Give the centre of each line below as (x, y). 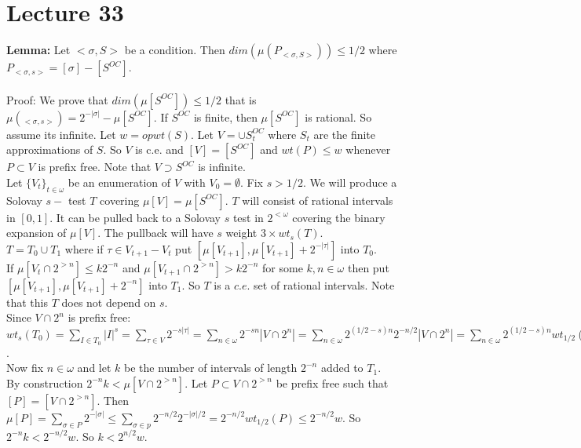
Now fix (25, 368)
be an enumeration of (119, 182)
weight (241, 233)
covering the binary (339, 217)
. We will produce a (350, 182)
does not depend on (109, 302)
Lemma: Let (38, 50)
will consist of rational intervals (318, 200)
